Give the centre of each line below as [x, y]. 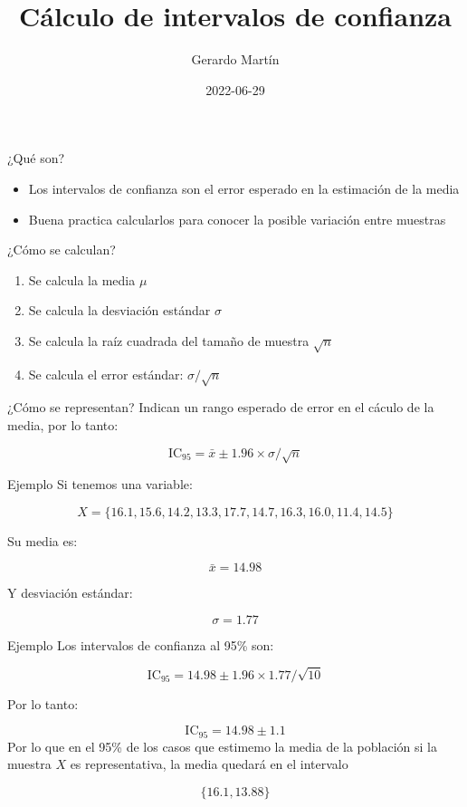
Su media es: [43, 540]
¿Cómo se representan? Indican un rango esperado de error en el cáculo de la [221, 407]
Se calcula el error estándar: [106, 374]
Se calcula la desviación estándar [119, 310]
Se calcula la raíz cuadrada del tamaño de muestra [169, 340]
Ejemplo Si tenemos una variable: [100, 483]
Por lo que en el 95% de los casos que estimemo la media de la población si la [222, 746]
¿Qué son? [36, 158]
